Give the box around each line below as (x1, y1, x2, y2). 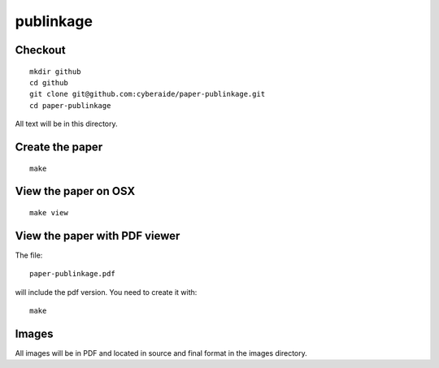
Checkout (15, 43, 66, 57)
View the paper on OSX (15, 184, 136, 198)
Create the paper (15, 140, 103, 154)
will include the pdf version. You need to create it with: (15, 287, 198, 297)
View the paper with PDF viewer (15, 228, 180, 243)
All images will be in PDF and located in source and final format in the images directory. (15, 348, 308, 357)
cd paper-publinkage (29, 101, 111, 110)
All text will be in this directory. (15, 119, 118, 129)
